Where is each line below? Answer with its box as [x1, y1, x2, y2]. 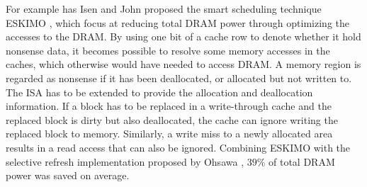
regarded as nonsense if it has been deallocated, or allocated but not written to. [6, 70, 352, 85]
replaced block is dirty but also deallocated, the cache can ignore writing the [6, 112, 338, 127]
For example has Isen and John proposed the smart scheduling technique [6, 1, 322, 16]
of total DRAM [269, 154, 335, 169]
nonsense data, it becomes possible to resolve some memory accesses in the [6, 42, 330, 57]
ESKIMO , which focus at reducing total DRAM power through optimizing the [6, 15, 349, 30]
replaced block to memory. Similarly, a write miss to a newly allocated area [6, 126, 333, 141]
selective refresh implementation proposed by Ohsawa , [6, 154, 244, 169]
